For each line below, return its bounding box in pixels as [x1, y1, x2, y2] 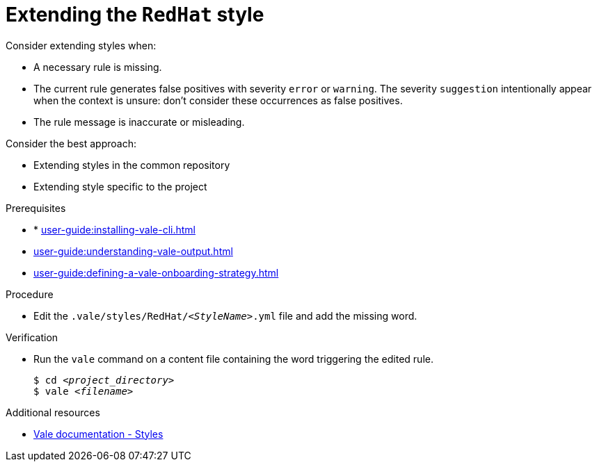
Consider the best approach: [6, 137, 136, 149]
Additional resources [6, 406, 100, 418]
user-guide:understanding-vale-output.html [33, 245, 233, 257]
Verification [6, 331, 58, 343]
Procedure [6, 288, 54, 300]
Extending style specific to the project [33, 180, 207, 192]
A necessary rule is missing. [33, 60, 162, 73]
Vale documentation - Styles [33, 427, 164, 440]
